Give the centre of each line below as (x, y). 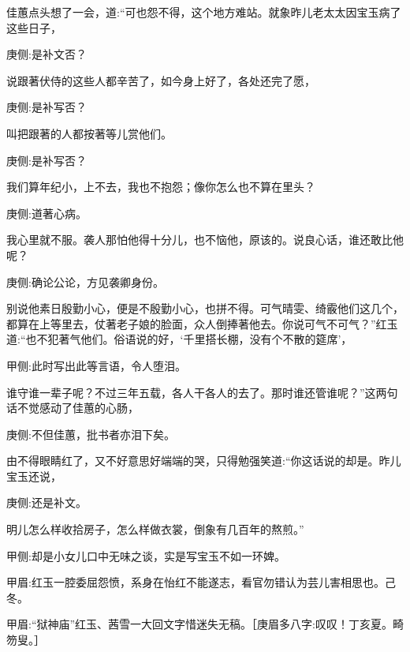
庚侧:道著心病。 (47, 213)
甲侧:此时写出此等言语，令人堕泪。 (96, 365)
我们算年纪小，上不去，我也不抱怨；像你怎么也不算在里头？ (161, 187)
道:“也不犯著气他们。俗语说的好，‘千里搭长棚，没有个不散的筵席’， (179, 339)
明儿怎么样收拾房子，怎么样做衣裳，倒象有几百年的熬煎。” (155, 529)
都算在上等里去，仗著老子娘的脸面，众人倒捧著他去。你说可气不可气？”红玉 (202, 323)
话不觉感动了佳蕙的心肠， (73, 408)
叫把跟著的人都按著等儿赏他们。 (89, 133)
